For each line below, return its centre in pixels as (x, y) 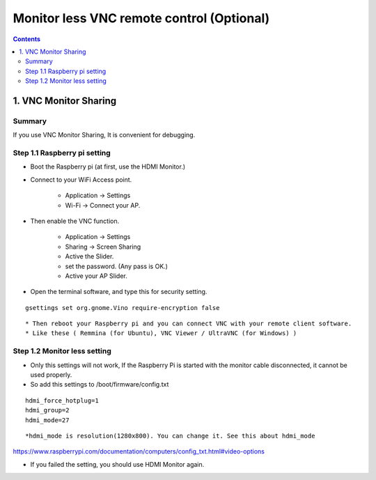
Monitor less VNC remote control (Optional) (141, 18)
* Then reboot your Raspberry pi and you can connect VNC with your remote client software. (189, 324)
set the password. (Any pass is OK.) (117, 266)
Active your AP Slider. (96, 276)
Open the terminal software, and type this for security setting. (119, 292)
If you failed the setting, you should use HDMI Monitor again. (117, 464)
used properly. (51, 375)
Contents (27, 39)
